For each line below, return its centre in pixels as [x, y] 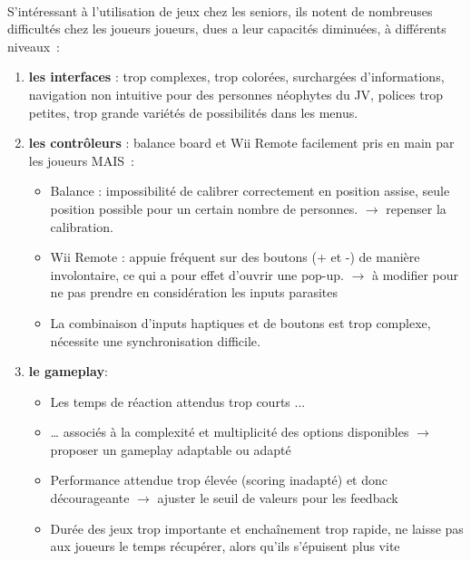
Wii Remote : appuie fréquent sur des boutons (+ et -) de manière [235, 257]
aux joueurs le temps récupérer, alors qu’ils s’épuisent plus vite [225, 546]
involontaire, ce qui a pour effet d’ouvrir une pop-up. [197, 274]
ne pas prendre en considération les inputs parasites [194, 292]
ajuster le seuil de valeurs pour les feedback [278, 498]
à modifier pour [416, 274]
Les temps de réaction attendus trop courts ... [178, 401]
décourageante [90, 498]
